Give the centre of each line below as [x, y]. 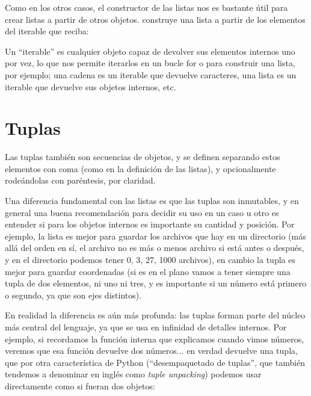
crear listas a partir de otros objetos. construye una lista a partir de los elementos [155, 19]
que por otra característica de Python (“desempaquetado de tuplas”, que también [155, 362]
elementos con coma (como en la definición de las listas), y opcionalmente [140, 168]
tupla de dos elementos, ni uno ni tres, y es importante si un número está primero [156, 283]
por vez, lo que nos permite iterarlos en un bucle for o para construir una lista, [150, 63]
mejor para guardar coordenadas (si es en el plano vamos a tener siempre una [148, 271]
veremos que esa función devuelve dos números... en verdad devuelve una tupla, [151, 351]
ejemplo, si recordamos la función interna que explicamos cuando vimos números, [155, 339]
